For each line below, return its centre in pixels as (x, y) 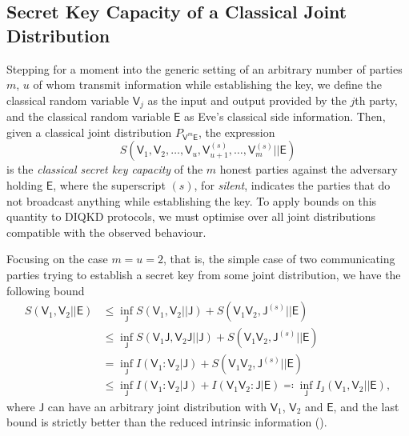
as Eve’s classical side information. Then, (285, 116)
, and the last (366, 406)
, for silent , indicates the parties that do (292, 185)
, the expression (237, 132)
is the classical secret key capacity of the (105, 169)
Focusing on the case (57, 259)
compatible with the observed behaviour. (106, 232)
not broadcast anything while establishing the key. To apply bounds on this (192, 200)
